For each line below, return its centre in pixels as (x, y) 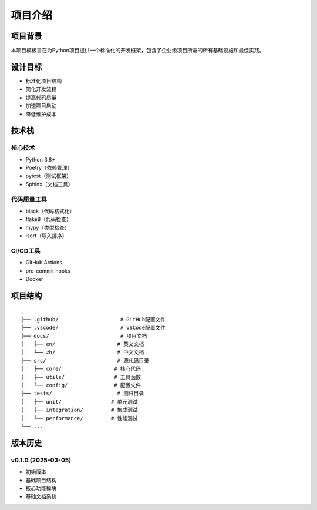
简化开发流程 (41, 89)
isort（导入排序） (46, 236)
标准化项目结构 (43, 81)
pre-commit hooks (48, 271)
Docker (34, 279)
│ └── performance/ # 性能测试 (80, 418)
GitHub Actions (44, 263)
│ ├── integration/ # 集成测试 (80, 410)
